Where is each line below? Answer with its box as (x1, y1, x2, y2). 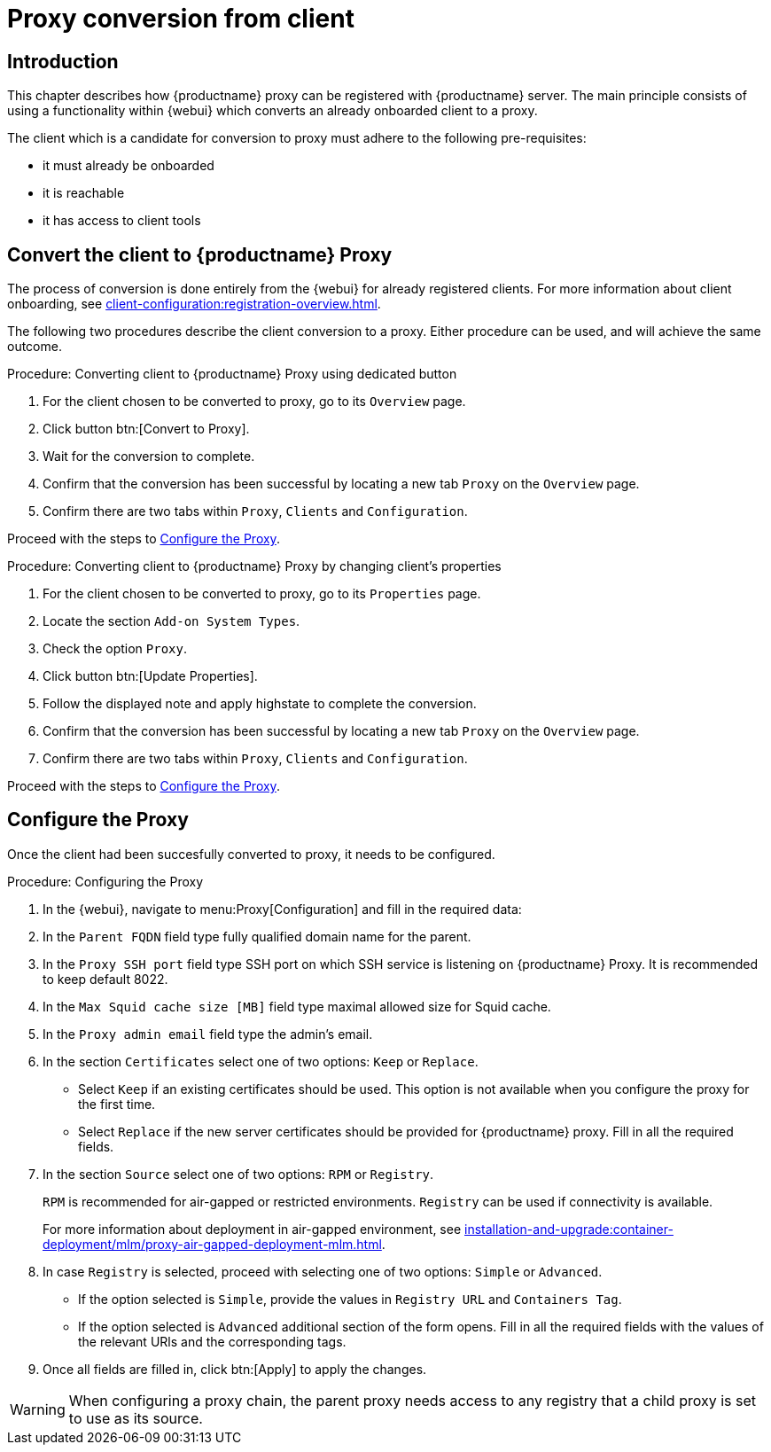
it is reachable (43, 185, 125, 201)
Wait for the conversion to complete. (43, 449, 255, 464)
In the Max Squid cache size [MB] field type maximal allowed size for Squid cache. (43, 998, 551, 1014)
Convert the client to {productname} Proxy (7, 243, 393, 266)
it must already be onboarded (43, 158, 214, 174)
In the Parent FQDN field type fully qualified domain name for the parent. (43, 928, 471, 944)
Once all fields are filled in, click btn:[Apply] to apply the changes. (43, 1361, 427, 1377)
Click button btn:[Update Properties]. (43, 668, 258, 684)
